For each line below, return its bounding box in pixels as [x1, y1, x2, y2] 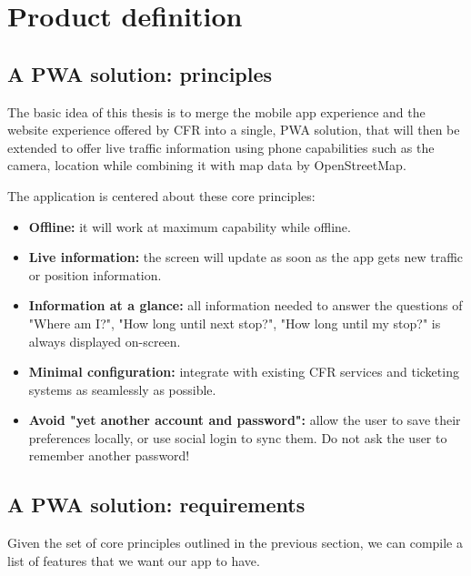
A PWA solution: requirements [7, 490, 306, 519]
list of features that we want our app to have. [7, 551, 260, 570]
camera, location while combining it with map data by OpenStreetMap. [7, 156, 406, 175]
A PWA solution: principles [7, 59, 273, 87]
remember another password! [28, 446, 190, 465]
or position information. [28, 265, 162, 284]
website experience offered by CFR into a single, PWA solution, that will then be [7, 120, 460, 139]
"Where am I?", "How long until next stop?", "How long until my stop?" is [28, 313, 441, 332]
